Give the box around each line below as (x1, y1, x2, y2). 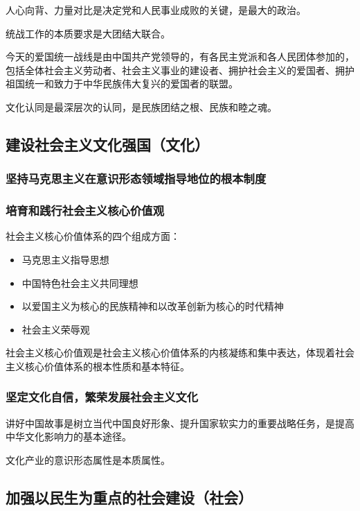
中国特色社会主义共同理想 (21, 275, 138, 290)
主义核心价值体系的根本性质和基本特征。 (6, 358, 190, 373)
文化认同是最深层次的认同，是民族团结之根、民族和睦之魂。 (6, 99, 277, 114)
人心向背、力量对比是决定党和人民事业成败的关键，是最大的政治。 (6, 3, 306, 17)
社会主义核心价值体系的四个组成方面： (6, 229, 180, 243)
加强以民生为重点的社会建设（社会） (6, 486, 253, 508)
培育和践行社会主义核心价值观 (6, 202, 165, 219)
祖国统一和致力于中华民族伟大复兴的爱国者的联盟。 (6, 76, 238, 91)
